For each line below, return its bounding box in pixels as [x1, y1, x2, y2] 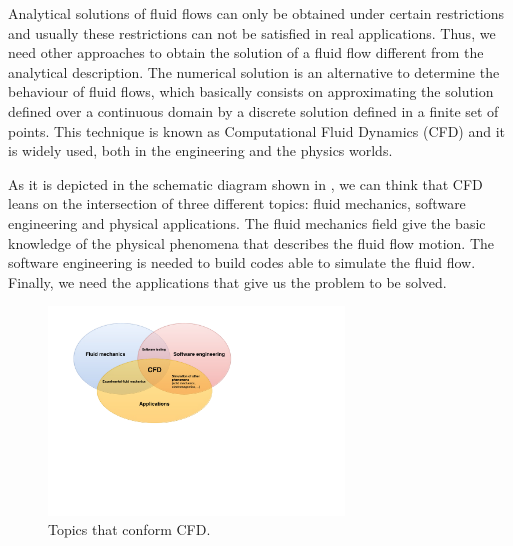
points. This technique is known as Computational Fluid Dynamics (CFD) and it [8, 120, 506, 141]
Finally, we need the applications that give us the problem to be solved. [8, 271, 447, 292]
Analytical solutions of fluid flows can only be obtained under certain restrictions [8, 3, 505, 23]
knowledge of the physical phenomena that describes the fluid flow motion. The [8, 232, 494, 253]
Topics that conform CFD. [48, 519, 211, 540]
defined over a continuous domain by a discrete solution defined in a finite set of [8, 100, 499, 121]
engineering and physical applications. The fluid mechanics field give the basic [8, 212, 486, 233]
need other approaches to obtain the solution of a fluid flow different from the [8, 42, 484, 63]
